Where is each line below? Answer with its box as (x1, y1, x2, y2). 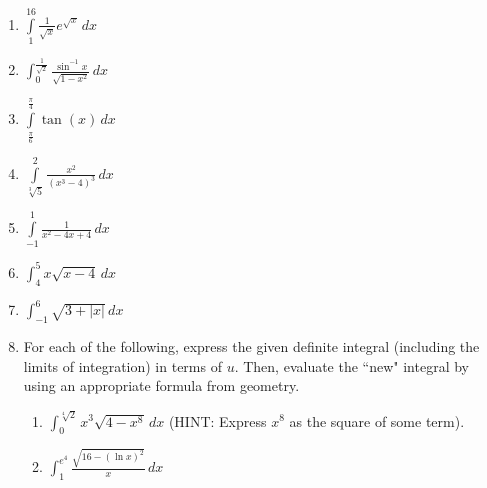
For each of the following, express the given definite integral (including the (23, 336, 480, 357)
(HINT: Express (168, 410, 267, 431)
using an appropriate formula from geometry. (23, 375, 300, 396)
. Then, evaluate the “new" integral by (234, 355, 469, 376)
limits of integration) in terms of (23, 355, 222, 376)
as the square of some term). (289, 410, 465, 431)
